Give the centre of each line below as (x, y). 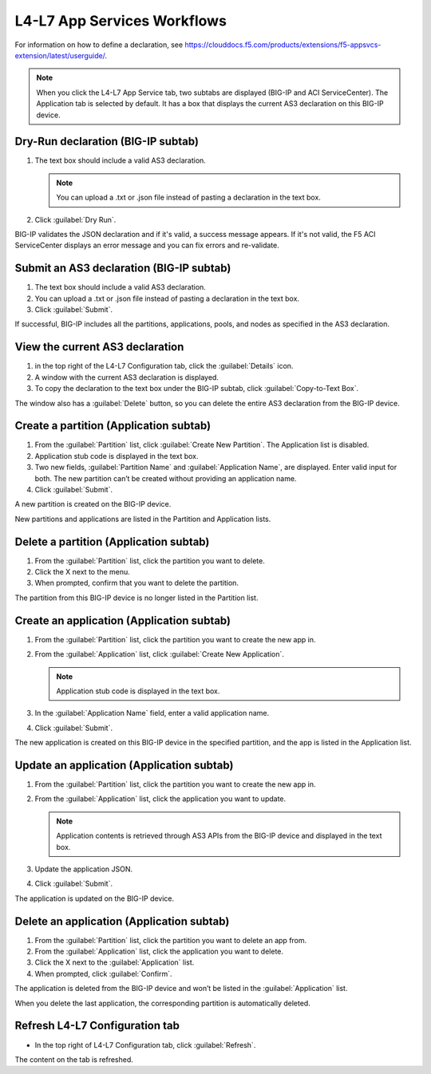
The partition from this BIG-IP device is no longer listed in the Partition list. (136, 598)
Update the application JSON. (84, 869)
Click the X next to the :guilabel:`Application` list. (115, 962)
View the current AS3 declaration (99, 347)
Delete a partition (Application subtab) (112, 541)
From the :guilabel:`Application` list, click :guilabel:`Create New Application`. (160, 654)
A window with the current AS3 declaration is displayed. (127, 377)
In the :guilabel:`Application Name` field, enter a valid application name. (152, 713)
